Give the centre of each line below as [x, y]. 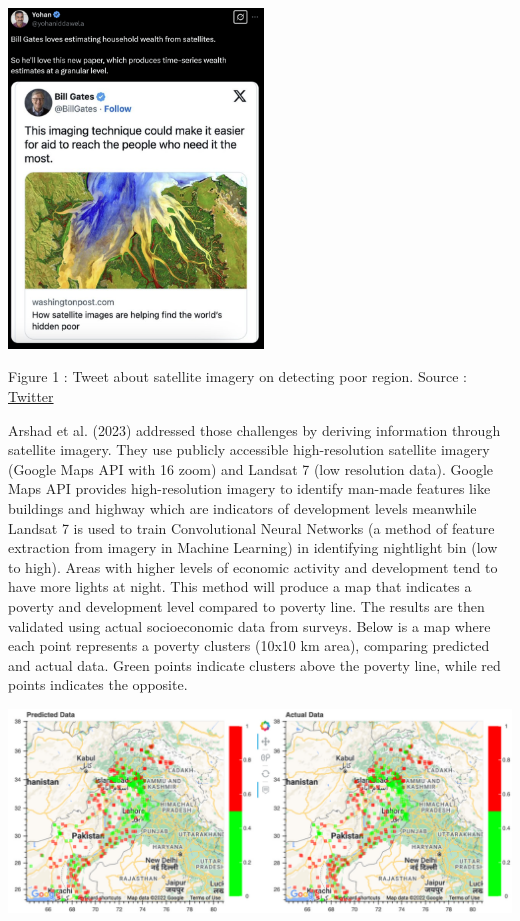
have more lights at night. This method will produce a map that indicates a [240, 586]
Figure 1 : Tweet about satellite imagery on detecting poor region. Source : [237, 376]
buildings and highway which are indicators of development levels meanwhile [242, 508]
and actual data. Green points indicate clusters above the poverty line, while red [254, 664]
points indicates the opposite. [98, 684]
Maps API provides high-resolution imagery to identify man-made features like [249, 488]
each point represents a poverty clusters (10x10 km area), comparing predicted [249, 645]
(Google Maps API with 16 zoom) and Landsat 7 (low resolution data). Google [251, 468]
